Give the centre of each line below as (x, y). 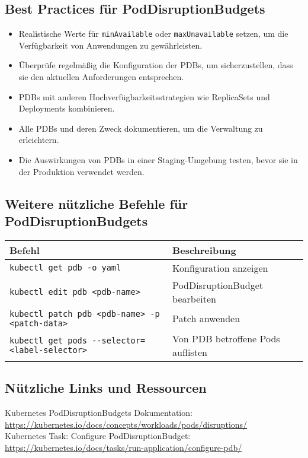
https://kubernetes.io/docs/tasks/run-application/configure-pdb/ (123, 447)
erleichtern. (39, 140)
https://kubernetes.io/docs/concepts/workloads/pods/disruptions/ (126, 424)
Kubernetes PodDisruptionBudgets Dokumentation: (99, 412)
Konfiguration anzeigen (220, 268)
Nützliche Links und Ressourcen (106, 388)
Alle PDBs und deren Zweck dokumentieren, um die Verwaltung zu (141, 128)
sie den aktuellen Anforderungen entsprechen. (101, 77)
